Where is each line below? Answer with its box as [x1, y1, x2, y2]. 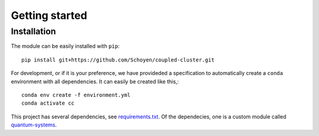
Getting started [11, 9, 87, 22]
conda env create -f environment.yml [21, 92, 131, 98]
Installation [11, 26, 56, 37]
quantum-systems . [11, 121, 57, 128]
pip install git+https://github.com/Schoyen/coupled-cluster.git [21, 56, 215, 63]
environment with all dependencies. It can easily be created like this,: [11, 77, 180, 85]
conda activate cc [21, 100, 75, 106]
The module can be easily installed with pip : [11, 43, 120, 50]
